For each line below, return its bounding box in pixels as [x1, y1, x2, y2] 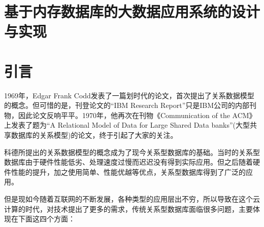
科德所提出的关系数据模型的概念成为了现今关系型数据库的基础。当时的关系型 [4, 146, 260, 157]
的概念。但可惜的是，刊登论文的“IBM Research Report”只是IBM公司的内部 [4, 100, 250, 110]
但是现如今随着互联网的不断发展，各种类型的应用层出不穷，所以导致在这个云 [4, 194, 260, 204]
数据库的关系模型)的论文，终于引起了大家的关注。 [11, 130, 178, 140]
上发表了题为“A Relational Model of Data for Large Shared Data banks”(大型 [4, 120, 250, 130]
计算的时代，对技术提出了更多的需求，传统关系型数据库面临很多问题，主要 [4, 203, 253, 214]
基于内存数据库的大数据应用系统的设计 [4, 1, 260, 22]
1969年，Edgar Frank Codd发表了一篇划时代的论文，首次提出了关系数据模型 [4, 90, 254, 100]
